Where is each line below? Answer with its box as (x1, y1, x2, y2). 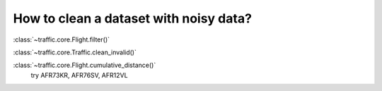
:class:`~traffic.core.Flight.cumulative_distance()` (13, 61, 156, 70)
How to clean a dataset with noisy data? (13, 11, 253, 26)
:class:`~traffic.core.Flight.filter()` (13, 35, 110, 44)
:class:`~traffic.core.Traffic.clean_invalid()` (13, 48, 137, 56)
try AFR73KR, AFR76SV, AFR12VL (30, 71, 128, 79)
